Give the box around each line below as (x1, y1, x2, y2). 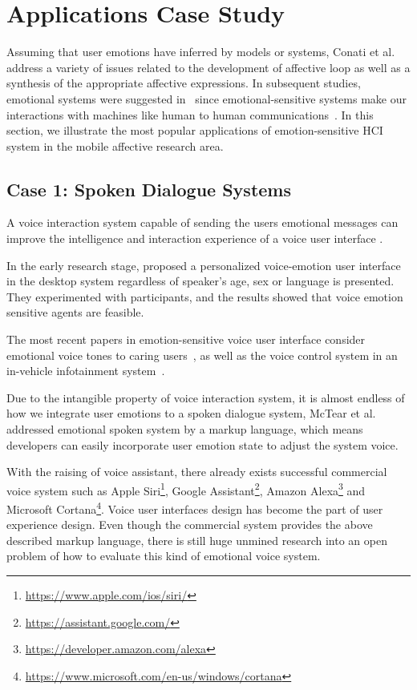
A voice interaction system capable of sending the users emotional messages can (6, 214, 399, 231)
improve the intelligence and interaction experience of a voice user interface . (6, 230, 383, 247)
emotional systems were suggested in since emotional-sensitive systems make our (6, 90, 407, 107)
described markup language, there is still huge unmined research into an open (6, 531, 387, 548)
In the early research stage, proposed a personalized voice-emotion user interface (6, 256, 401, 273)
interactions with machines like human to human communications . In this (6, 106, 374, 123)
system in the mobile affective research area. (6, 137, 224, 154)
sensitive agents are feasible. (6, 304, 144, 321)
